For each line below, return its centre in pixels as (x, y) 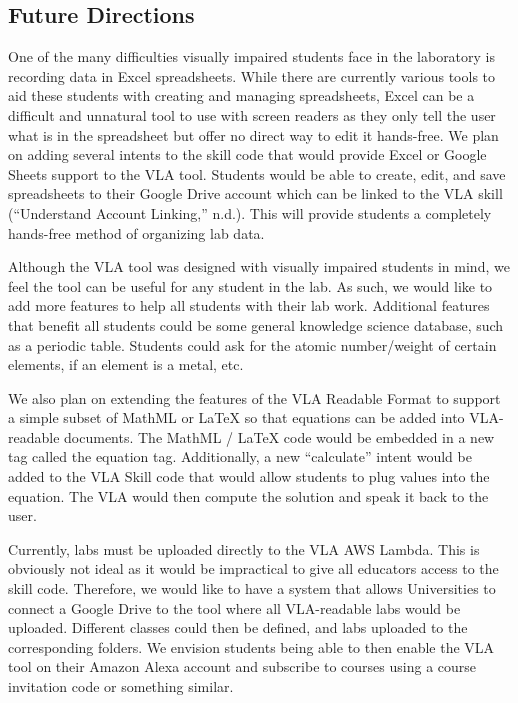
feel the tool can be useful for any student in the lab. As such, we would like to (250, 285)
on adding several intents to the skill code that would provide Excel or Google (247, 154)
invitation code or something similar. (121, 686)
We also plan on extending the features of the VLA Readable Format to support (254, 397)
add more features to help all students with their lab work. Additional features (249, 305)
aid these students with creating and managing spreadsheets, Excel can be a (241, 95)
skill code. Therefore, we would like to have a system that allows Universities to (252, 588)
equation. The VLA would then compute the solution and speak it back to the (248, 495)
